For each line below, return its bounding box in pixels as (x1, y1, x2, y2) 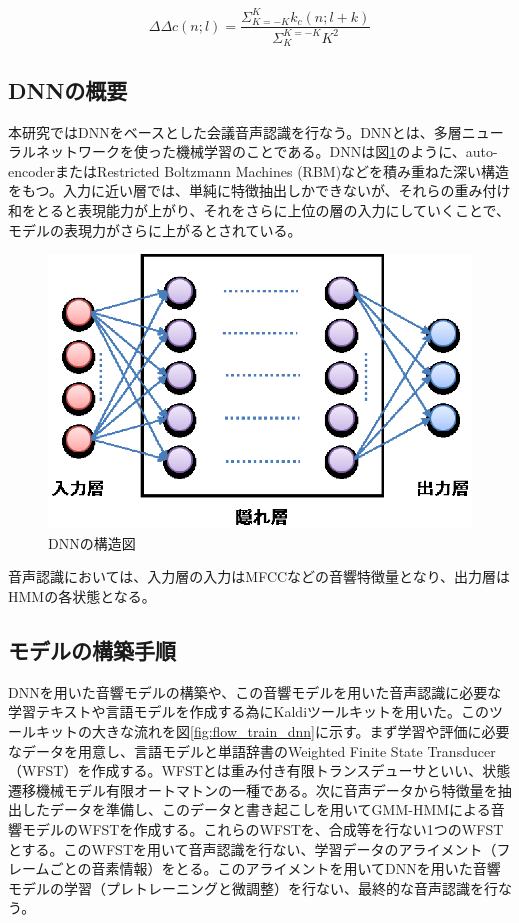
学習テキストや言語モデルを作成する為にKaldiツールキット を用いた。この (8, 701, 490, 722)
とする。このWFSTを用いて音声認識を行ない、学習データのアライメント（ (8, 838, 497, 859)
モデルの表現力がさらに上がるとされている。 (8, 219, 302, 240)
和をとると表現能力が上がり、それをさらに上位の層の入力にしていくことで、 (8, 199, 511, 220)
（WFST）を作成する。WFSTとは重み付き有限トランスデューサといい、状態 (8, 760, 511, 781)
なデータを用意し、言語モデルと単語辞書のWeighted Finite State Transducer (8, 740, 496, 761)
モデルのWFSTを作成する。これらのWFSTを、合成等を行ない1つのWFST (21, 818, 504, 839)
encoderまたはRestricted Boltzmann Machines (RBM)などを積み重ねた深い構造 (8, 160, 510, 181)
